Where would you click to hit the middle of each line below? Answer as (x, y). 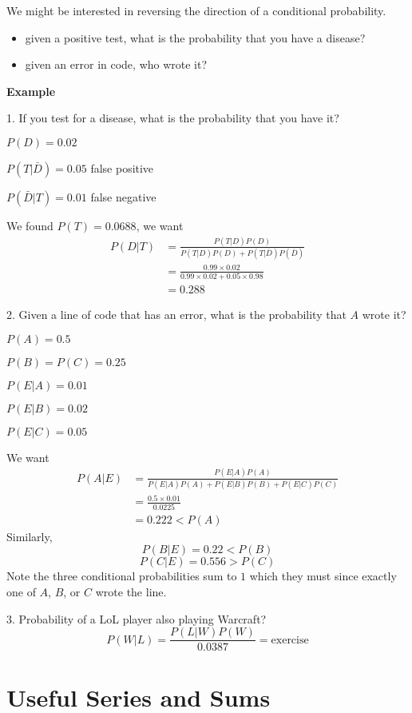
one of (21, 592)
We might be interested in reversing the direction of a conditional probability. (196, 10)
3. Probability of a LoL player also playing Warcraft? (137, 618)
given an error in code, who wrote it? (116, 64)
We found (30, 225)
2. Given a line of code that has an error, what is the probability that (176, 315)
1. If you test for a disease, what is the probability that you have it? (173, 118)
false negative (123, 196)
